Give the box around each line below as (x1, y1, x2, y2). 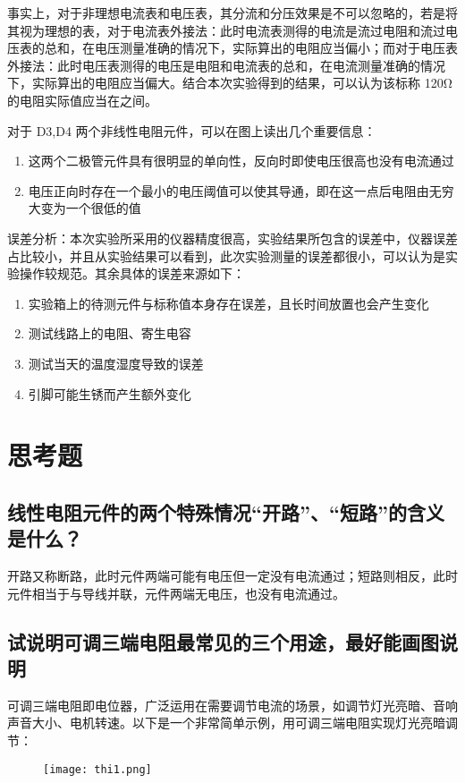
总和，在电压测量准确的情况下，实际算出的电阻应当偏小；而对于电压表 (44, 38, 458, 57)
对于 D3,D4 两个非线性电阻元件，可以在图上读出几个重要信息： (7, 121, 376, 140)
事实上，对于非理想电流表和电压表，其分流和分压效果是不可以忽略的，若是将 (7, 4, 458, 21)
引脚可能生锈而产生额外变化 (28, 384, 191, 403)
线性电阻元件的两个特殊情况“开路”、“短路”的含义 (7, 498, 444, 525)
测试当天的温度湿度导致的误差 (28, 353, 204, 372)
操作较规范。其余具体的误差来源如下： (19, 264, 245, 283)
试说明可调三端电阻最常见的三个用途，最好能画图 (7, 627, 439, 655)
